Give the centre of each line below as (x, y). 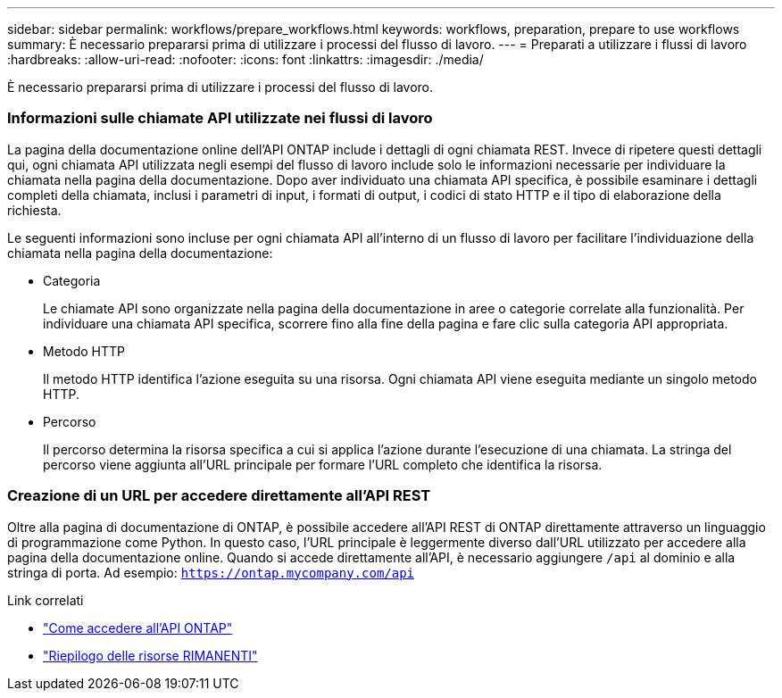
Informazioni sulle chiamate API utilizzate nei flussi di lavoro (220, 118)
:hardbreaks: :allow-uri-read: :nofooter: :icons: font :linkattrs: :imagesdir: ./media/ (245, 59)
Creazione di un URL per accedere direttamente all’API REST (219, 496)
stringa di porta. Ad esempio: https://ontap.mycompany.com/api (211, 572)
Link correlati (46, 600)
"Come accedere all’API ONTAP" (138, 627)
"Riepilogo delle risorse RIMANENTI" (150, 655)
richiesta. (34, 210)
